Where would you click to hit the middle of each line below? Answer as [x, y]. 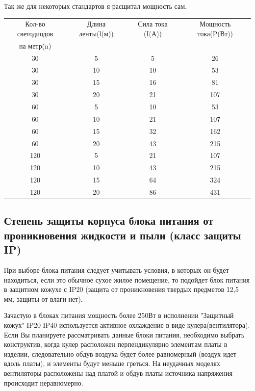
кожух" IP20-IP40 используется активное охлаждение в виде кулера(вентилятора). [127, 325]
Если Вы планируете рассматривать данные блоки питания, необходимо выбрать [124, 334]
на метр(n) [35, 45]
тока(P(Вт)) [215, 33]
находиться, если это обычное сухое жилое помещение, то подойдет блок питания [127, 279]
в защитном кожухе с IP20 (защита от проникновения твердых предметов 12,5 [121, 289]
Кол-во [35, 24]
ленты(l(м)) [96, 33]
